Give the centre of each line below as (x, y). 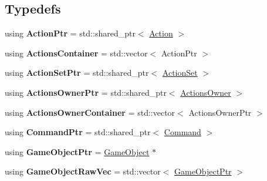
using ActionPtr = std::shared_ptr (70, 33)
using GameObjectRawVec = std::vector (83, 171)
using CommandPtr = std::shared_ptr (78, 132)
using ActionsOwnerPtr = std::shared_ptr (86, 92)
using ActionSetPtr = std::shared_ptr (77, 73)
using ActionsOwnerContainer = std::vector (90, 112)
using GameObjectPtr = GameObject (77, 151)
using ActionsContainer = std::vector (76, 53)
